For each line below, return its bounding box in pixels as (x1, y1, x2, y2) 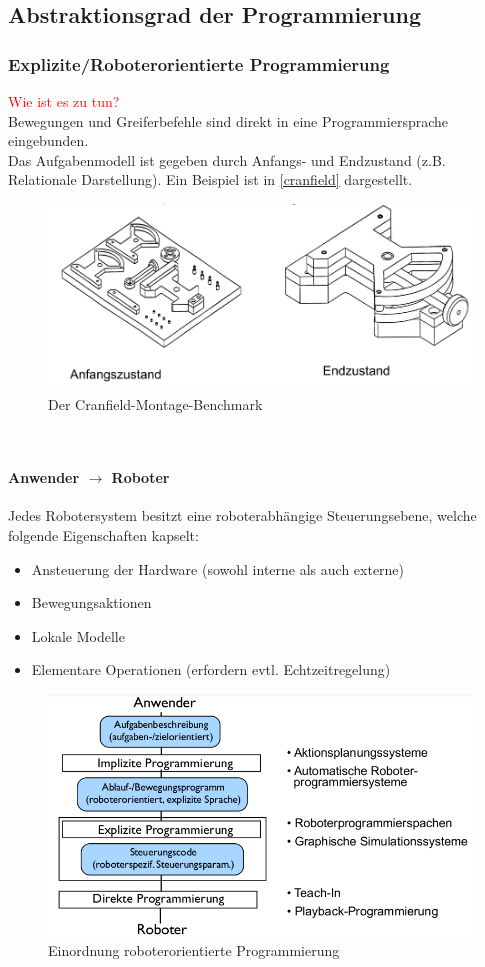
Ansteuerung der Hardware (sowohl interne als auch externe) (31, 558, 405, 579)
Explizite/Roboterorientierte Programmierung (8, 51, 390, 76)
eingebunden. (8, 130, 89, 151)
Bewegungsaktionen (31, 592, 152, 613)
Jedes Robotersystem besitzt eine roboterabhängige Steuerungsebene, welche (8, 505, 477, 526)
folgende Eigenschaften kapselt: (8, 524, 199, 545)
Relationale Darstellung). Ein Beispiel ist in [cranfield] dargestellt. (8, 169, 413, 190)
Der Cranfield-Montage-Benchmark (48, 394, 263, 415)
